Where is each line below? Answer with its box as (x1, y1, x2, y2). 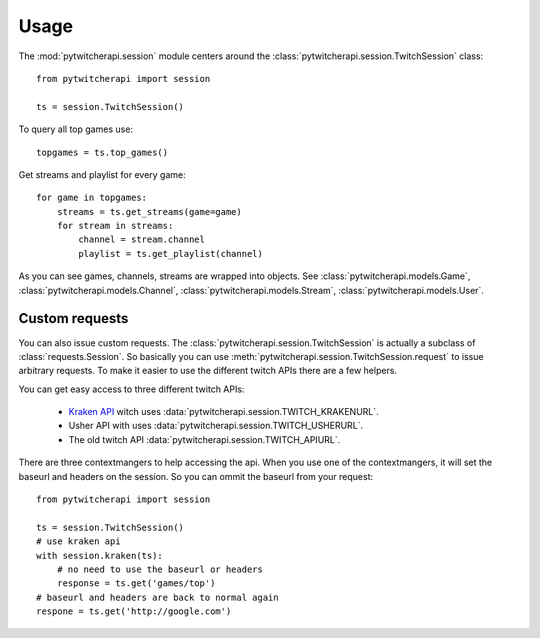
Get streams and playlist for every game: (18, 168, 186, 180)
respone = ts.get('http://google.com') (36, 606, 232, 617)
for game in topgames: (36, 192, 148, 204)
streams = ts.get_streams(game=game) (56, 206, 242, 217)
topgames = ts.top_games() (36, 146, 169, 158)
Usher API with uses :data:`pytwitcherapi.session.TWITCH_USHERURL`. (68, 420, 364, 432)
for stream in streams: (56, 220, 174, 232)
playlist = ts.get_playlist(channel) (78, 248, 264, 259)
